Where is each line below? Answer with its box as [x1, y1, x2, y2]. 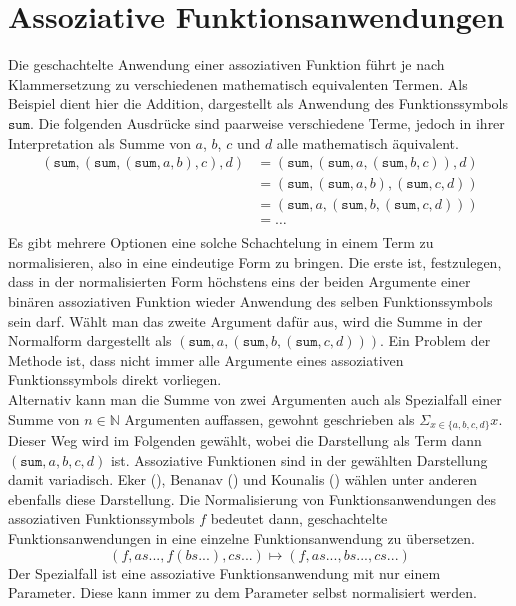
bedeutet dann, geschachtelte [210, 508, 388, 529]
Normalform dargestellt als [8, 330, 172, 351]
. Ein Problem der [380, 330, 491, 351]
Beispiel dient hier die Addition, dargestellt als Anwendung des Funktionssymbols [8, 93, 508, 114]
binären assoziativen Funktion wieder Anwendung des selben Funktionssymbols [8, 291, 493, 312]
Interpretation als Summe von [8, 132, 191, 153]
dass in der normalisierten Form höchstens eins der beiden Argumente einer [8, 271, 471, 292]
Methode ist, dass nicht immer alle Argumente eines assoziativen [8, 349, 404, 370]
